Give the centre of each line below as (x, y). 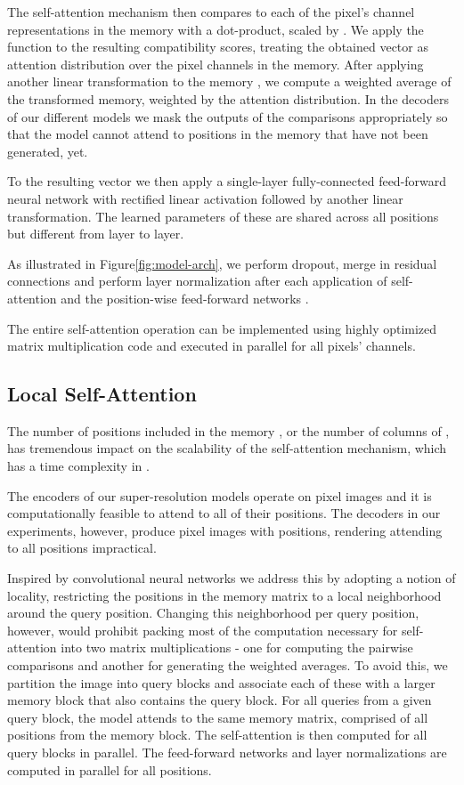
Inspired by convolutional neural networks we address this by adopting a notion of (232, 578)
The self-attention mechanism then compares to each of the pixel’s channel (211, 12)
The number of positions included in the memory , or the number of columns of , (228, 430)
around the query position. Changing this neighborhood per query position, (213, 613)
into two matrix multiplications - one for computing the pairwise (237, 647)
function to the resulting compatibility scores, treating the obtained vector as (218, 47)
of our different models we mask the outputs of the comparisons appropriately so (228, 116)
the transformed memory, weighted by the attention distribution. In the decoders (228, 98)
